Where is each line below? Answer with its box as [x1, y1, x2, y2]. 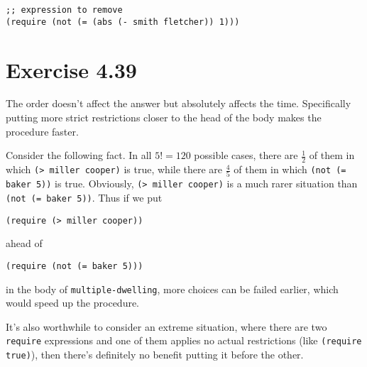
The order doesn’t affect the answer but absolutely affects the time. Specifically [6, 96, 351, 111]
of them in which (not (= [234, 162, 346, 177]
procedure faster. [6, 124, 79, 138]
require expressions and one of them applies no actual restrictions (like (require [6, 333, 362, 348]
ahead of [6, 236, 43, 251]
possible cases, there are [194, 148, 298, 163]
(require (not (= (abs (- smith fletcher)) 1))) [6, 16, 240, 27]
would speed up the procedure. [6, 295, 140, 310]
